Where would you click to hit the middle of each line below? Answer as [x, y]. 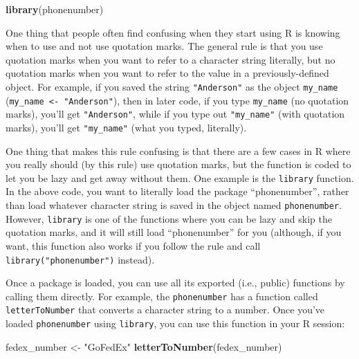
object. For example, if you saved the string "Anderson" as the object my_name [172, 86]
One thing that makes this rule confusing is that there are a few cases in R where [178, 150]
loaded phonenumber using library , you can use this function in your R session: [175, 323]
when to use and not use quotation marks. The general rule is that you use [164, 46]
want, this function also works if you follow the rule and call [133, 245]
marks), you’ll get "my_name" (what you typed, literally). [126, 127]
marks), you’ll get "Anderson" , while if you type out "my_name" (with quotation [175, 114]
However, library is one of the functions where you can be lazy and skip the [169, 218]
